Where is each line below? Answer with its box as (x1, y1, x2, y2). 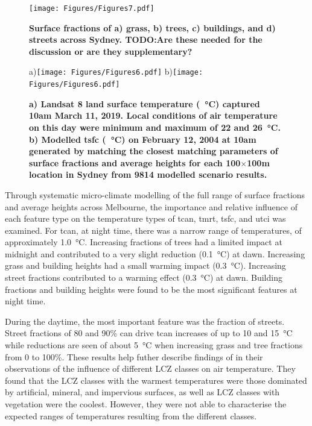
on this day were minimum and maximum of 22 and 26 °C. (29, 121, 281, 133)
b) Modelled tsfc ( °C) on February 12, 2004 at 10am (29, 133, 256, 145)
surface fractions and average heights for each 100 (29, 156, 241, 169)
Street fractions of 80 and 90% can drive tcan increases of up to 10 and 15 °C (5, 327, 293, 339)
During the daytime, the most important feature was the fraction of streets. (5, 315, 285, 327)
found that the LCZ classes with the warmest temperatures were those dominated (5, 374, 307, 386)
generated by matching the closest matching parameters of (29, 145, 278, 157)
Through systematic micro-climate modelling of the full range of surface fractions (5, 188, 305, 201)
